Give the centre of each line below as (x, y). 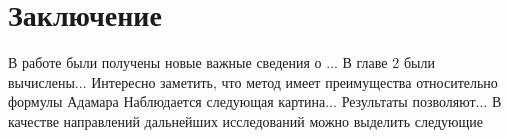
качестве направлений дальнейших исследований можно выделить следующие (246, 120)
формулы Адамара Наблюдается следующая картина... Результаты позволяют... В (255, 101)
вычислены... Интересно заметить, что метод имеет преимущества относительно (253, 81)
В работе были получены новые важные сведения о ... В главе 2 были (221, 62)
